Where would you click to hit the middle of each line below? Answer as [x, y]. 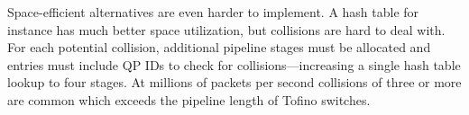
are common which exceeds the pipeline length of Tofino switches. [189, 99]
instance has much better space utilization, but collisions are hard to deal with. [226, 29]
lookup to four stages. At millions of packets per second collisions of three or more [234, 82]
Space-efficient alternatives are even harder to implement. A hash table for [213, 12]
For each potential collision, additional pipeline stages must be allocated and [219, 47]
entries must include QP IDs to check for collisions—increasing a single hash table [234, 64]
